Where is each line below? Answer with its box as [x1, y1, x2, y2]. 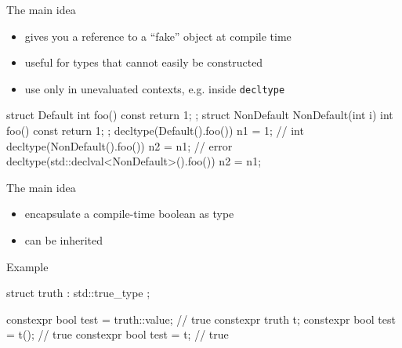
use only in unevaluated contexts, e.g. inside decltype [24, 80, 285, 96]
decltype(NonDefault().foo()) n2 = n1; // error [6, 137, 233, 154]
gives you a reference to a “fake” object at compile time [24, 27, 292, 44]
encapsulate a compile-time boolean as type [24, 205, 234, 222]
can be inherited [24, 232, 103, 248]
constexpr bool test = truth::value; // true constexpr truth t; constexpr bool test [6, 310, 396, 327]
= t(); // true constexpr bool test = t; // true [6, 326, 229, 343]
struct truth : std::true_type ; [6, 285, 150, 301]
